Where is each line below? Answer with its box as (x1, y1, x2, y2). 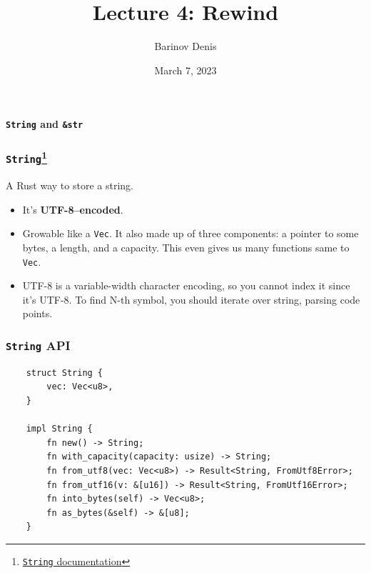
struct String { (26, 367, 103, 378)
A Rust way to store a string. (6, 178, 133, 193)
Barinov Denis (154, 39, 217, 54)
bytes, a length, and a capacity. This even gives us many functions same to (22, 240, 350, 255)
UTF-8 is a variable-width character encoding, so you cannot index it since (22, 278, 350, 293)
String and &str (6, 116, 83, 131)
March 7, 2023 (154, 62, 217, 77)
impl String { (26, 424, 93, 434)
